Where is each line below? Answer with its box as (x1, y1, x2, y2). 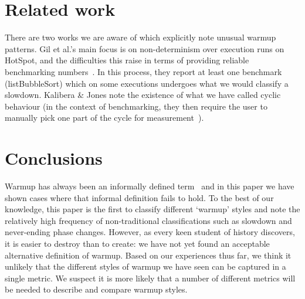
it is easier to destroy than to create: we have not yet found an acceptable (5, 237, 270, 249)
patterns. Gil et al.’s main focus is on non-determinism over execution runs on (5, 42, 284, 55)
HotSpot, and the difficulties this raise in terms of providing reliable (5, 54, 249, 66)
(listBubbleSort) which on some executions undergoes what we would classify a (5, 77, 289, 89)
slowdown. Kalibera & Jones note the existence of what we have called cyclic (5, 89, 281, 101)
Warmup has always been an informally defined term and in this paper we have (5, 180, 294, 192)
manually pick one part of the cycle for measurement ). (5, 111, 204, 124)
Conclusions (5, 146, 103, 170)
